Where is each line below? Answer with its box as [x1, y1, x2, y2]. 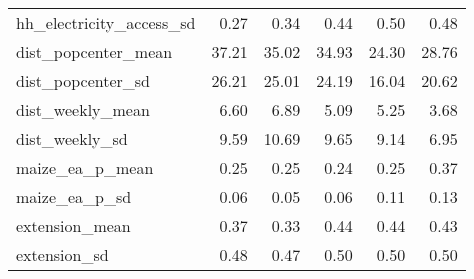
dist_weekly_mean [16, 98, 150, 121]
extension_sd [16, 243, 109, 266]
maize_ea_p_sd [16, 185, 132, 208]
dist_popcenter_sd [16, 69, 151, 92]
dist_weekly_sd [16, 127, 128, 150]
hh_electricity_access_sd [16, 11, 196, 34]
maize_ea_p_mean [16, 156, 154, 179]
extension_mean [16, 214, 131, 237]
